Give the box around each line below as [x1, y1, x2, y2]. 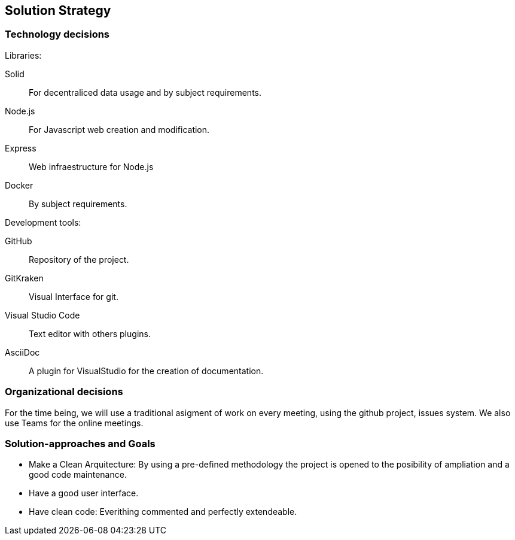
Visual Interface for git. [29, 291, 118, 302]
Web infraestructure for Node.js [29, 161, 154, 172]
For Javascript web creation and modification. [29, 124, 210, 135]
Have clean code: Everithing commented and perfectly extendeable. [29, 506, 297, 517]
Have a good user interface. [29, 488, 139, 499]
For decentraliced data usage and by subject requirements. [29, 87, 261, 98]
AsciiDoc [5, 347, 40, 357]
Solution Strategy [5, 3, 111, 18]
